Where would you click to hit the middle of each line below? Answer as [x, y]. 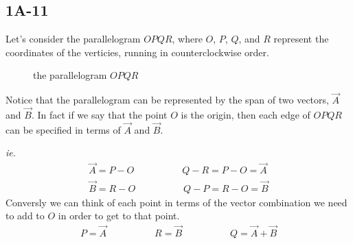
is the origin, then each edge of [246, 115]
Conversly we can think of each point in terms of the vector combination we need [176, 202]
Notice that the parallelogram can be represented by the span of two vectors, [167, 100]
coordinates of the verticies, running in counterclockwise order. [137, 52]
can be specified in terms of [63, 129]
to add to [25, 216]
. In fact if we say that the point [99, 115]
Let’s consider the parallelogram [73, 39]
